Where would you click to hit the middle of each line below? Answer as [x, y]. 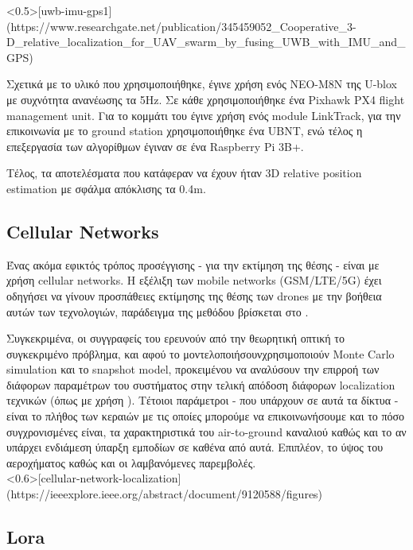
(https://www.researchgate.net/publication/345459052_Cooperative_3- [181, 26]
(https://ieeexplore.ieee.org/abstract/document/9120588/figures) [165, 494]
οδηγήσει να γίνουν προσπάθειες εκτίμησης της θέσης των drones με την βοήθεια [194, 295]
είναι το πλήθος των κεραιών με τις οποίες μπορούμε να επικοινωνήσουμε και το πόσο [206, 416]
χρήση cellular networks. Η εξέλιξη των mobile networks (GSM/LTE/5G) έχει [194, 280]
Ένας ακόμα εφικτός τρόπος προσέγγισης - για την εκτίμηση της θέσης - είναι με [193, 264]
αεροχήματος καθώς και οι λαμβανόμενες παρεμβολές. [131, 462]
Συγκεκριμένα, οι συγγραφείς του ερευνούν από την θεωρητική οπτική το [175, 338]
